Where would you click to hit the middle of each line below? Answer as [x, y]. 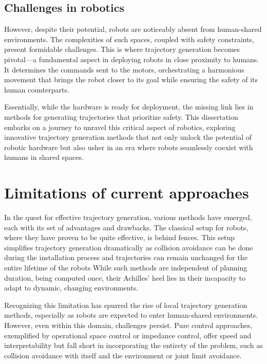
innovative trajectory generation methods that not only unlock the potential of [128, 137]
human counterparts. [37, 89]
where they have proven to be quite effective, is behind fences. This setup [120, 237]
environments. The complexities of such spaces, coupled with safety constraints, [129, 39]
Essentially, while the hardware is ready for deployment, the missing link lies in [129, 107]
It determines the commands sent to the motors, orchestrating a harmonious [124, 69]
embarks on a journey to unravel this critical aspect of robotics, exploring [120, 127]
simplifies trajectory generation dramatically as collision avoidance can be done [129, 247]
